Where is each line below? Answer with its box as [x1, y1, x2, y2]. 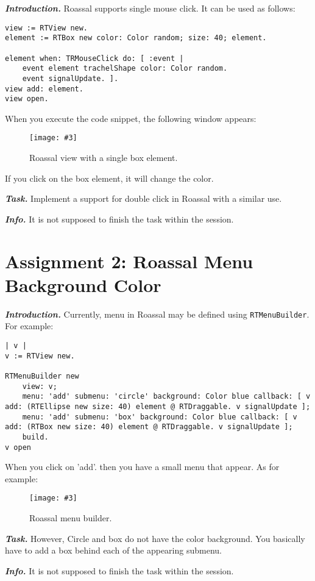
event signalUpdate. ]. [22, 74, 119, 83]
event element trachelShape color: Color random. [22, 64, 228, 73]
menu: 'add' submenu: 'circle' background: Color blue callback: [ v [22, 392, 311, 401]
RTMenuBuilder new [5, 372, 79, 380]
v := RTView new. [5, 351, 75, 360]
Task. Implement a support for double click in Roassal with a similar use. [5, 192, 282, 205]
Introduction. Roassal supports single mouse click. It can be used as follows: [5, 2, 296, 14]
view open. [5, 94, 49, 104]
